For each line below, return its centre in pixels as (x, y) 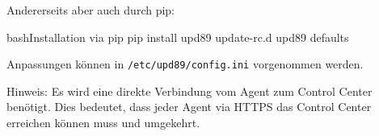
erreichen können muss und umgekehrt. (103, 123)
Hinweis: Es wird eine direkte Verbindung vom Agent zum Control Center (189, 91)
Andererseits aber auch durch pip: (91, 10)
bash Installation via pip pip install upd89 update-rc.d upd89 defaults (178, 37)
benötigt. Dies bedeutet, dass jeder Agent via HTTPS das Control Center (189, 107)
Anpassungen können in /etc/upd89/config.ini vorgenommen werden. (185, 64)
